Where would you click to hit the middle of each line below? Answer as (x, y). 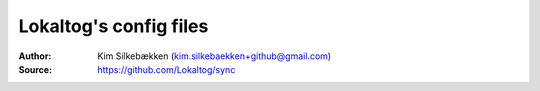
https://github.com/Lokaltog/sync (166, 69)
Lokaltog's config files (113, 26)
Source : (35, 69)
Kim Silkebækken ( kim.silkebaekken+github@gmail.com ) (214, 56)
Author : (35, 56)
